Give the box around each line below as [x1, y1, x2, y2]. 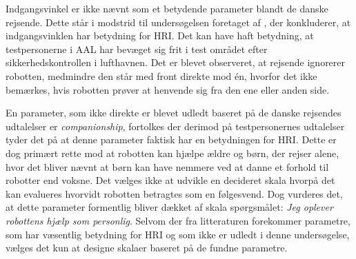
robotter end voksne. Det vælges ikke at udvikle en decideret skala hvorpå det [6, 173, 335, 187]
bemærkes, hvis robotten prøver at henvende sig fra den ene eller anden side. [6, 82, 330, 96]
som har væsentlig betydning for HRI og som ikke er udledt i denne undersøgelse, [6, 227, 350, 241]
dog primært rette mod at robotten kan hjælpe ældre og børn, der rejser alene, [6, 145, 339, 160]
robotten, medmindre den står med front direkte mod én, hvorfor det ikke [6, 68, 317, 83]
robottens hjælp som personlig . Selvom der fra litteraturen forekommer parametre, [6, 213, 350, 227]
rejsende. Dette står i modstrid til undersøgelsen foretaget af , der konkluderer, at [6, 14, 351, 29]
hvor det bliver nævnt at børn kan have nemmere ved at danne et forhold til [6, 159, 329, 174]
